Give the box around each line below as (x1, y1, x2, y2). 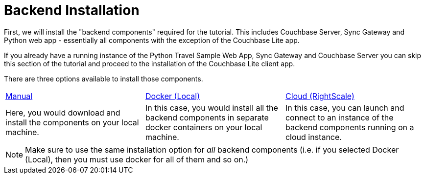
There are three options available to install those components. (4, 74, 203, 83)
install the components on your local (5, 117, 139, 127)
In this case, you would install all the (145, 102, 278, 113)
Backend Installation (4, 2, 140, 19)
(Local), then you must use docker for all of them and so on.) (25, 154, 249, 164)
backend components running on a (285, 122, 414, 132)
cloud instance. (285, 132, 342, 142)
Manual (5, 91, 33, 101)
